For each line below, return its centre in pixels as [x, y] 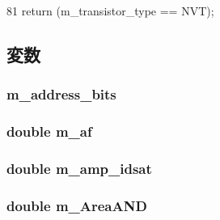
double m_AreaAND [77, 205]
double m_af [49, 131]
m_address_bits [61, 94]
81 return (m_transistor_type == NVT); [110, 11]
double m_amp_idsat [79, 168]
